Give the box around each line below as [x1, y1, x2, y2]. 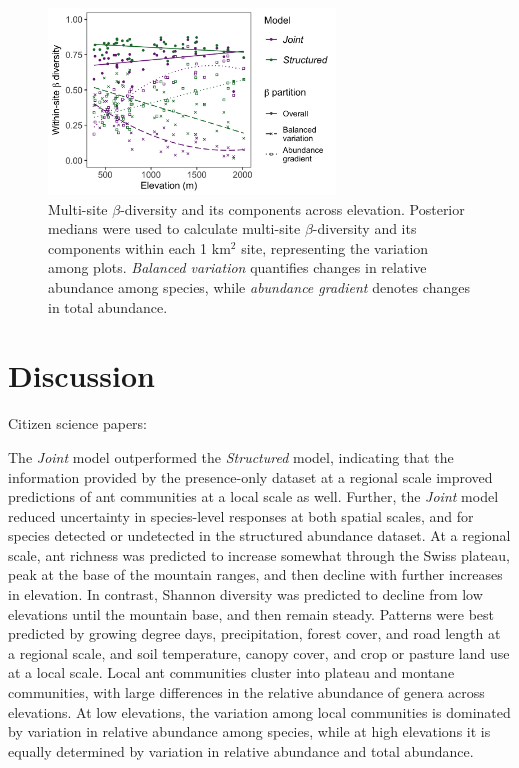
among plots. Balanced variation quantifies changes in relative [48, 257, 427, 278]
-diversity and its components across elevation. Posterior [120, 198, 465, 219]
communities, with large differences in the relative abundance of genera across [8, 682, 485, 703]
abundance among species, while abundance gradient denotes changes [48, 277, 470, 297]
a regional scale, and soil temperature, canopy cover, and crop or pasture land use [8, 642, 510, 663]
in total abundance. [48, 296, 168, 317]
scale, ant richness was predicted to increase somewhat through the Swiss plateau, [8, 544, 510, 565]
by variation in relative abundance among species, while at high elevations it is [8, 721, 491, 742]
